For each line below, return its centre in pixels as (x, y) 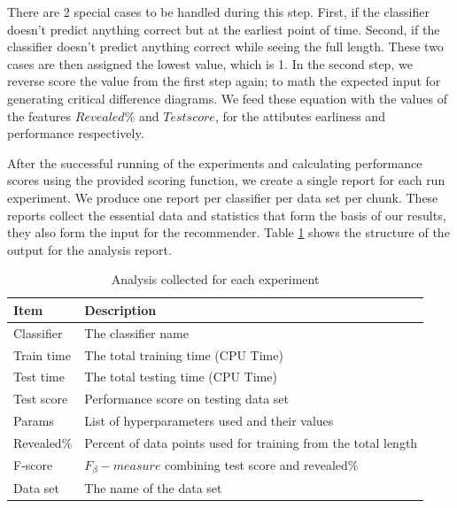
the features (39, 115)
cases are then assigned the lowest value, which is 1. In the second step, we (210, 63)
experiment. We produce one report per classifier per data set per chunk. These (223, 197)
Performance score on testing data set (187, 399)
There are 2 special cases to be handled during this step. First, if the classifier (218, 12)
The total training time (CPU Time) (184, 354)
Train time (42, 354)
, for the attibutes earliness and (300, 115)
